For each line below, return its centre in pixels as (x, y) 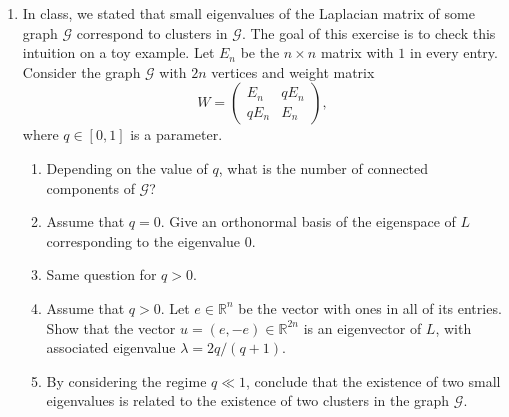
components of (90, 187)
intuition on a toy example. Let (118, 52)
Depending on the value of (127, 167)
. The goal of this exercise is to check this (368, 32)
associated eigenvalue (111, 347)
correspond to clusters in (152, 32)
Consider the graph (81, 71)
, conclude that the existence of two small (373, 380)
